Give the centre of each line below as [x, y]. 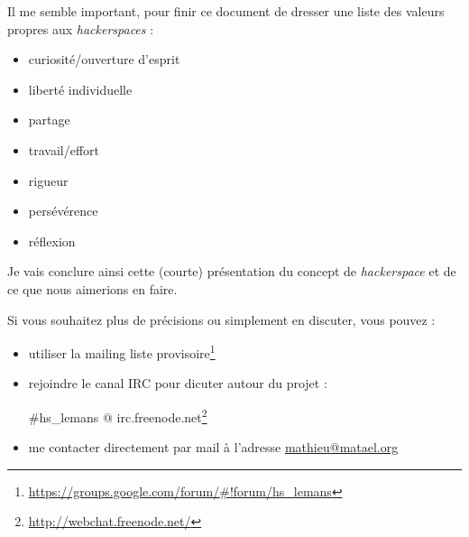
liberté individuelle [80, 89]
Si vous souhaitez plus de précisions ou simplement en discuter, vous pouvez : [221, 319]
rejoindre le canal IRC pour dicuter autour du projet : [178, 383]
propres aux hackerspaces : [81, 28]
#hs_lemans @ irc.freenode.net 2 [118, 415]
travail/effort [64, 149]
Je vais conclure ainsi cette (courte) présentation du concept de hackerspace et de [232, 271]
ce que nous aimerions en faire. [92, 288]
